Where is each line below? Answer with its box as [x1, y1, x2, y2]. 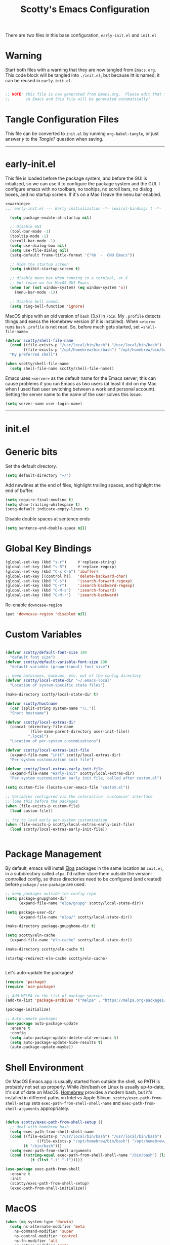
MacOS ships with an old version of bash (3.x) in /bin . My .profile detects [5, 313, 161, 319]
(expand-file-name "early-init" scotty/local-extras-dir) [10, 771, 135, 776]
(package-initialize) [5, 1007, 51, 1012]
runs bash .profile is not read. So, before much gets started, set [5, 323, 140, 330]
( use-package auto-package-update [5, 1021, 78, 1026]
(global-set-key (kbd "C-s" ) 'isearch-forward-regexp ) [5, 578, 133, 583]
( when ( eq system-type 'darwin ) [5, 1220, 73, 1225]
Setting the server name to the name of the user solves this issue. [5, 391, 143, 397]
